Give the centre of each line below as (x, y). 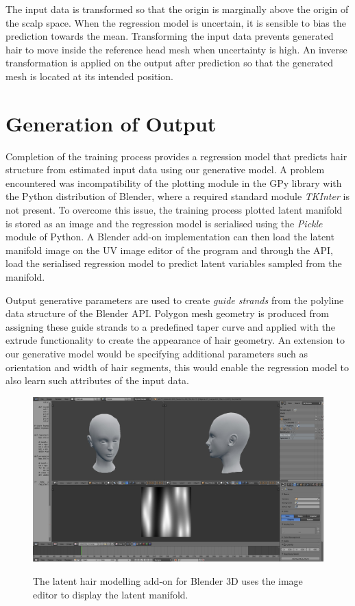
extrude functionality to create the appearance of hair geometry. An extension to (175, 340)
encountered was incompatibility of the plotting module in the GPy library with (174, 182)
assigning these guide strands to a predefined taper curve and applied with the (170, 326)
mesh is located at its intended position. (89, 76)
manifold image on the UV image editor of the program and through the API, (169, 250)
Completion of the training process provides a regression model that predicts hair (176, 156)
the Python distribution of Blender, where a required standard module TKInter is (177, 196)
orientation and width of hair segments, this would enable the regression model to (177, 367)
